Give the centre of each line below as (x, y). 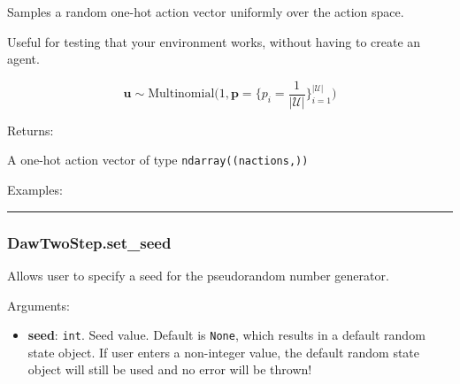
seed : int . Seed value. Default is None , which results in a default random (226, 335)
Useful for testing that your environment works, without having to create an (214, 41)
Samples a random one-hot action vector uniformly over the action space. (206, 12)
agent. (23, 59)
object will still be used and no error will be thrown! (170, 369)
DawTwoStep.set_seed (89, 242)
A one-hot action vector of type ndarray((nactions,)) (158, 160)
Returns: (31, 130)
